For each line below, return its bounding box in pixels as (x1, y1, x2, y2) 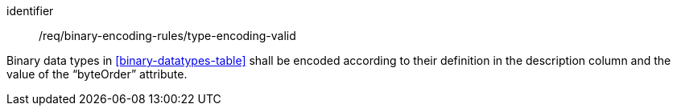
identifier (6, 4, 54, 18)
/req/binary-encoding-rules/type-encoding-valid (39, 29, 296, 42)
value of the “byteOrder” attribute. (6, 67, 188, 81)
